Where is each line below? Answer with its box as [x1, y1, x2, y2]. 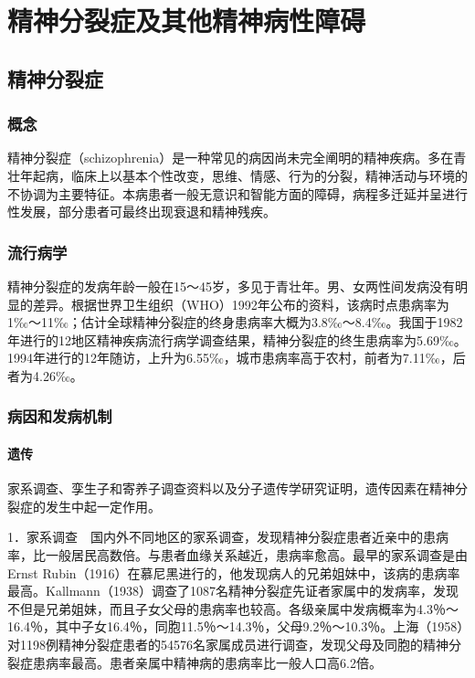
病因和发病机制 [7, 405, 112, 428]
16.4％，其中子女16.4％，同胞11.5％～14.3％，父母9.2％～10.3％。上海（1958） [7, 617, 464, 636]
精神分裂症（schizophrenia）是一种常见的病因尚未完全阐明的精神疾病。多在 [7, 148, 454, 167]
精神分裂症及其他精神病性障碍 [7, 2, 366, 39]
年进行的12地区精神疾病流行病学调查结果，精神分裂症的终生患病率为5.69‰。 [7, 330, 467, 349]
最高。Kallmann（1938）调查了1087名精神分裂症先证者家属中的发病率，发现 [7, 581, 459, 600]
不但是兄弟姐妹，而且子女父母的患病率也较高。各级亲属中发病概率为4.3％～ [7, 599, 459, 618]
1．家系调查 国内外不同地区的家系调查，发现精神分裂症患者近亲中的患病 [7, 527, 449, 546]
